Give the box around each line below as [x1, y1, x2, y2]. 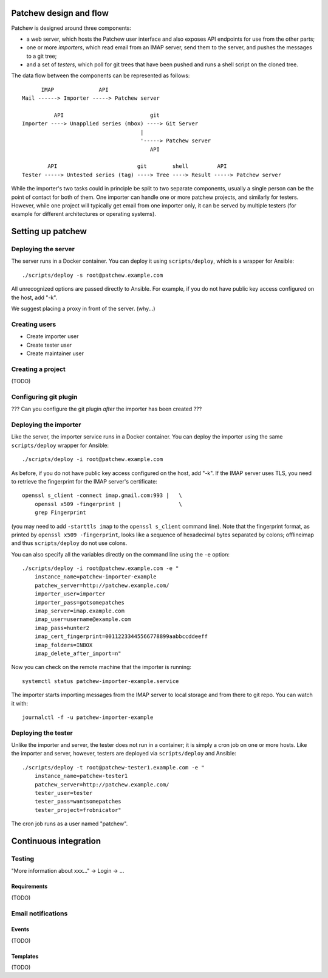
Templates [11, 952, 39, 960]
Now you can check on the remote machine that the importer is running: [11, 664, 191, 671]
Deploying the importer [11, 420, 81, 429]
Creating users [11, 320, 56, 328]
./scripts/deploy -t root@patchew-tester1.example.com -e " [22, 764, 205, 771]
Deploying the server [11, 245, 75, 254]
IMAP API [41, 86, 109, 93]
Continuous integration [11, 836, 101, 847]
